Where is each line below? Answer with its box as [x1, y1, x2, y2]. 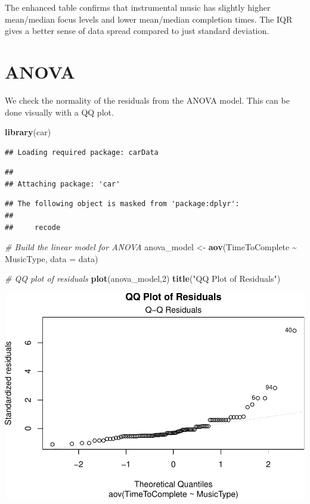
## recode [5, 223, 61, 232]
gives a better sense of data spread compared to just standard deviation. [5, 24, 269, 37]
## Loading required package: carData [5, 148, 159, 157]
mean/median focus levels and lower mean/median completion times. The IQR [5, 13, 293, 25]
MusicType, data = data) [5, 252, 98, 265]
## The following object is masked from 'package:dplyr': [5, 200, 240, 209]
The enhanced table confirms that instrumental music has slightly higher [5, 1, 271, 13]
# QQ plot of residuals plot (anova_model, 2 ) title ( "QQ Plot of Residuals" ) [5, 272, 281, 285]
